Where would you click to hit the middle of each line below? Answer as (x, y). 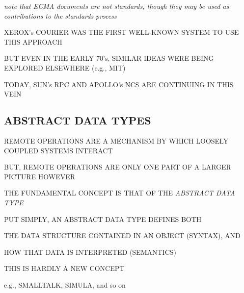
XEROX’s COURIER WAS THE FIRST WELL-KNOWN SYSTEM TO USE (122, 32)
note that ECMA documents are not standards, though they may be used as (117, 6)
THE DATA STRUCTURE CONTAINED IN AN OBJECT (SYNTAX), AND (122, 235)
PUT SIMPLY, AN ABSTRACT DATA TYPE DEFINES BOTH (103, 219)
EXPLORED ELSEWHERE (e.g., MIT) (65, 67)
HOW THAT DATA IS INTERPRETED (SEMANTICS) (90, 252)
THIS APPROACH (33, 41)
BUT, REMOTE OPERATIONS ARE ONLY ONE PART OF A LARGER (118, 167)
